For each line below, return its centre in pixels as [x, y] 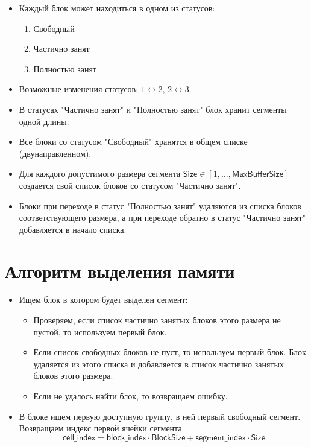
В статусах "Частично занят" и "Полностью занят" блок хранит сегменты [153, 109]
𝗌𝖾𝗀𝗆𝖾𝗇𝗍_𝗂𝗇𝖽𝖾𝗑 [221, 438]
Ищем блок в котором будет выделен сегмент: [103, 300]
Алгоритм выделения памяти [120, 271]
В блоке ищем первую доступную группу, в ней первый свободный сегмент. [160, 416]
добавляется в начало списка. [73, 229]
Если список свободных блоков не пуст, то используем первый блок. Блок [170, 352]
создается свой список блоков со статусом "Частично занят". [130, 185]
